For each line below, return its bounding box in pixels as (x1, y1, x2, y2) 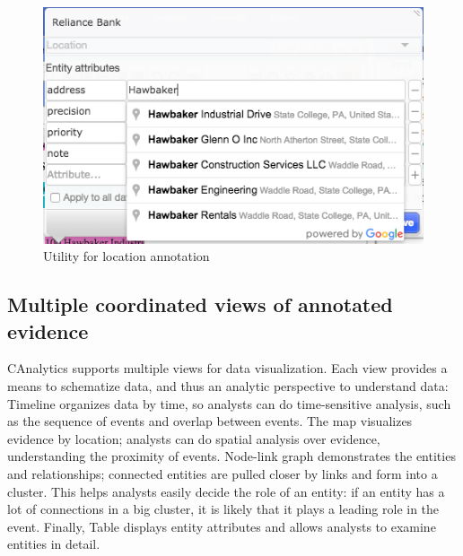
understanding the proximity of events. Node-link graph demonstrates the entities (7, 447, 456, 465)
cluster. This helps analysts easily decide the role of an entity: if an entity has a (7, 482, 445, 500)
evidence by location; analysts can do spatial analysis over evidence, (7, 429, 380, 447)
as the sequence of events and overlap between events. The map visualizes (7, 412, 413, 430)
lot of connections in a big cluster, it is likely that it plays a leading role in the (7, 500, 440, 518)
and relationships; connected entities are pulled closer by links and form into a (7, 464, 438, 482)
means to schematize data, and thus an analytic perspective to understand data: (7, 377, 449, 395)
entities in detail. (7, 534, 100, 553)
